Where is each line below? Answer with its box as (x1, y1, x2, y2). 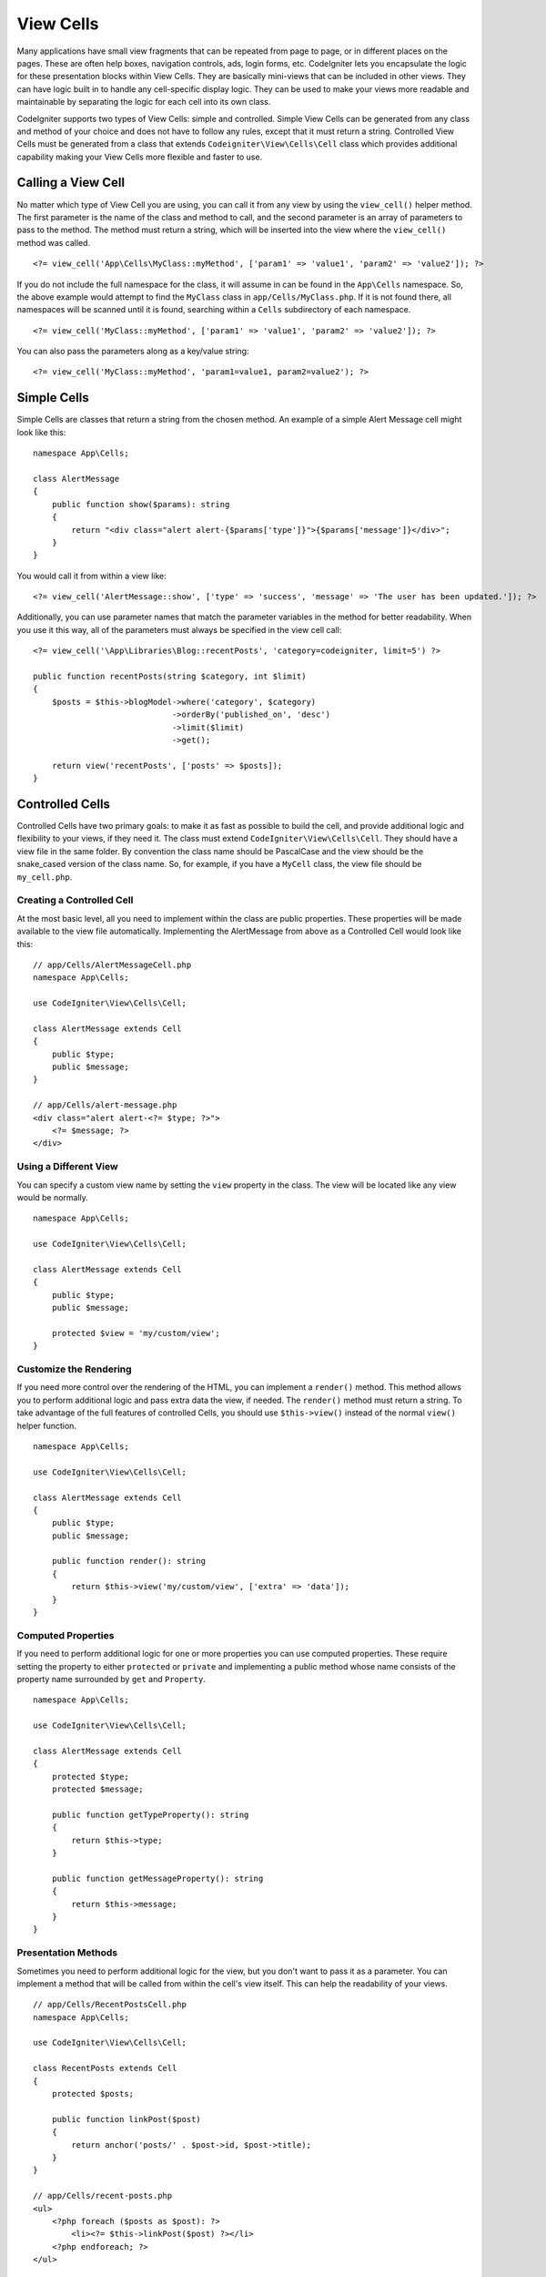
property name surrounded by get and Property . (16, 1673, 207, 1684)
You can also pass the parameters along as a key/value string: (16, 346, 249, 357)
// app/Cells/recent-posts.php (33, 2190, 173, 2201)
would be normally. (16, 1191, 88, 1202)
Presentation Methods (16, 1946, 118, 1959)
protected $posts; (51, 2088, 135, 2099)
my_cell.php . (16, 871, 73, 883)
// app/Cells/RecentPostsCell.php (33, 1999, 187, 2010)
